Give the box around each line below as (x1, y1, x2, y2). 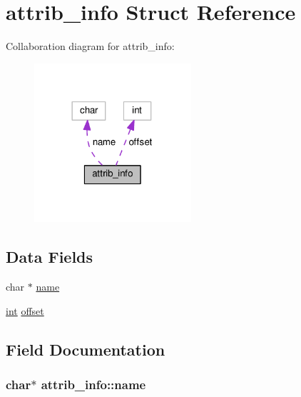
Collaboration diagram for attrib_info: (6, 39, 175, 54)
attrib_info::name (41, 375, 146, 393)
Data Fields (6, 246, 93, 268)
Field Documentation (6, 338, 165, 360)
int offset (6, 303, 44, 318)
